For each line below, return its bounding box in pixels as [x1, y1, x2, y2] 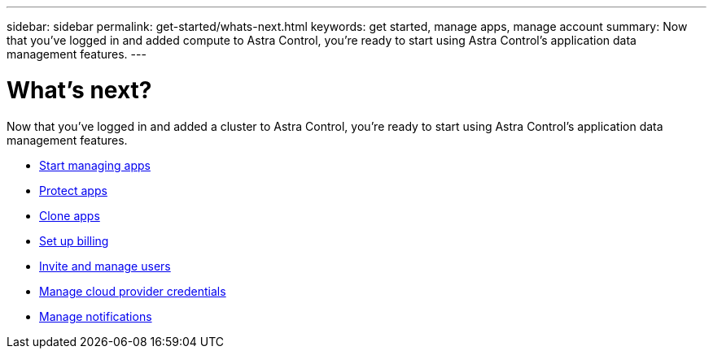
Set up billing [39, 233, 109, 248]
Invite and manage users [39, 258, 171, 273]
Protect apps [39, 183, 107, 197]
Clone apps [39, 208, 100, 223]
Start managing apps [39, 158, 151, 172]
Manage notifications [39, 309, 152, 323]
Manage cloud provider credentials [39, 284, 226, 298]
